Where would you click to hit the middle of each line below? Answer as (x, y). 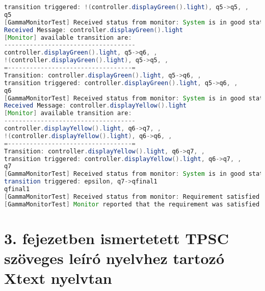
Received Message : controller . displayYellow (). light (96, 106)
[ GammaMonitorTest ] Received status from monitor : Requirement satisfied (132, 196)
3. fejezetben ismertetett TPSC (117, 238)
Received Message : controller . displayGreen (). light (94, 30)
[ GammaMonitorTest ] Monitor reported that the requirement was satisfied (132, 204)
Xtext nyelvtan (58, 278)
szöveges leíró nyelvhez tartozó (114, 258)
